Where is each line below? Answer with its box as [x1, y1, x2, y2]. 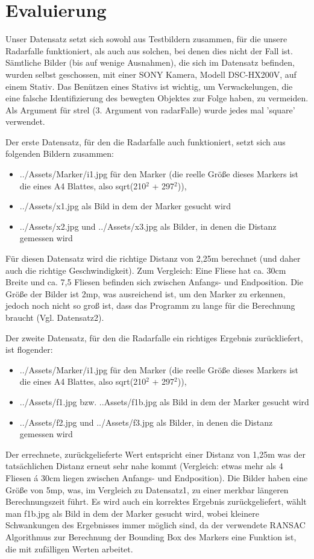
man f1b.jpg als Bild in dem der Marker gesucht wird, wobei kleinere [5, 507, 259, 519]
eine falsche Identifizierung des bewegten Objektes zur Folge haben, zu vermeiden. [5, 92, 309, 104]
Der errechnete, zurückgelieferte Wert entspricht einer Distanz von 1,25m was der [5, 447, 306, 460]
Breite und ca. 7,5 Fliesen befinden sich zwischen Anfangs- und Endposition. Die [5, 276, 303, 288]
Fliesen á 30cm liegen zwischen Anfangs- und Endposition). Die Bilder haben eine [5, 471, 308, 484]
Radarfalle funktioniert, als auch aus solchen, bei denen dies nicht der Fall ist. [5, 44, 293, 57]
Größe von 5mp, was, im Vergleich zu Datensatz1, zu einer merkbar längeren [5, 483, 289, 496]
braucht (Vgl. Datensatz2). [5, 311, 104, 323]
